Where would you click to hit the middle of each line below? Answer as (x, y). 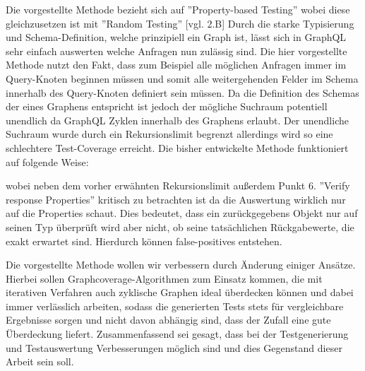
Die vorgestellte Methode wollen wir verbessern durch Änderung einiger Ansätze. (181, 265)
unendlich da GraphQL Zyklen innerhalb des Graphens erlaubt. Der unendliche (177, 120)
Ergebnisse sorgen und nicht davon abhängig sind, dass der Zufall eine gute (168, 320)
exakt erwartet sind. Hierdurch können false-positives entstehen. (144, 241)
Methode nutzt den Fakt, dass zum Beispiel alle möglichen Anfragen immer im (176, 65)
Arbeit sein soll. (40, 361)
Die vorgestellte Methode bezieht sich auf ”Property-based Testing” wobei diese (178, 9)
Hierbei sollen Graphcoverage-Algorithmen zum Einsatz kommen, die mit (164, 278)
